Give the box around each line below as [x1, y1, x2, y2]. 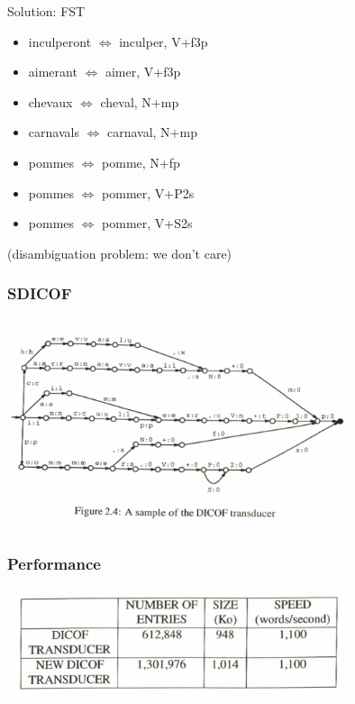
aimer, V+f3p [105, 62, 181, 81]
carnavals [28, 123, 79, 142]
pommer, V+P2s [102, 183, 195, 202]
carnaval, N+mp [106, 123, 197, 142]
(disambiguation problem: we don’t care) [7, 243, 232, 262]
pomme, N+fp [102, 152, 180, 171]
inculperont [28, 32, 92, 50]
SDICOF [7, 282, 72, 305]
